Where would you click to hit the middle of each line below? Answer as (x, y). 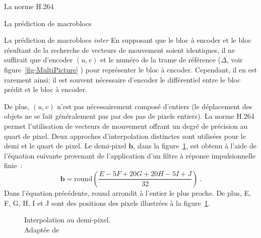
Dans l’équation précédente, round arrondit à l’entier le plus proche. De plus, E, (127, 192)
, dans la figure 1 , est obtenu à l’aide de (195, 146)
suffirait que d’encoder (39, 60)
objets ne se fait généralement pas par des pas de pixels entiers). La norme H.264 (129, 116)
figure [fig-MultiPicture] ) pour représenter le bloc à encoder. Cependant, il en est (130, 69)
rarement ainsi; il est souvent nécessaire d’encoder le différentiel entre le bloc (122, 79)
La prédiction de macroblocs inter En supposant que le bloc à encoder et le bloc (128, 40)
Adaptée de (42, 229)
